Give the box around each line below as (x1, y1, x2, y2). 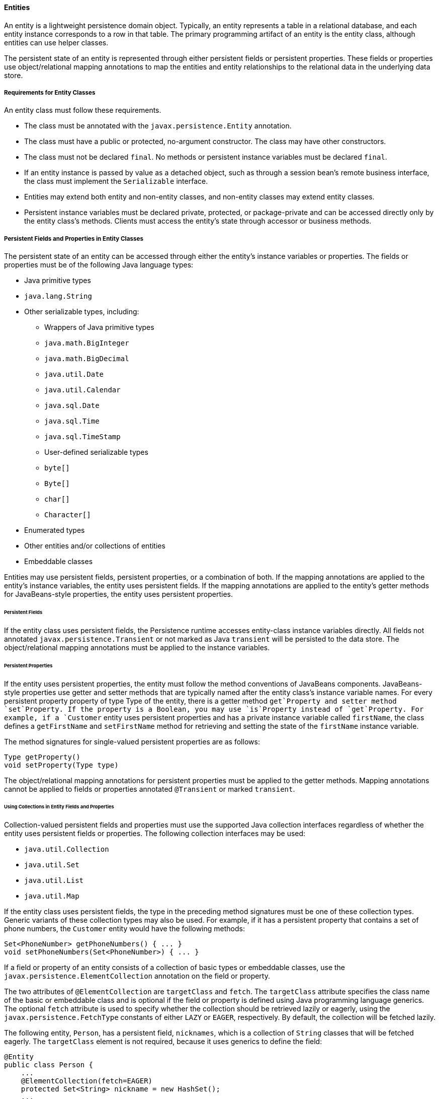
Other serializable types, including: (24, 307, 139, 316)
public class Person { (4, 1061, 94, 1069)
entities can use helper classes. (4, 38, 109, 47)
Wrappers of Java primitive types (44, 323, 154, 332)
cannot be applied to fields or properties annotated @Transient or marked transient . (4, 784, 295, 793)
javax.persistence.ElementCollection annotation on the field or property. (4, 972, 271, 981)
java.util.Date (44, 370, 104, 379)
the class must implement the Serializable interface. (24, 177, 208, 186)
